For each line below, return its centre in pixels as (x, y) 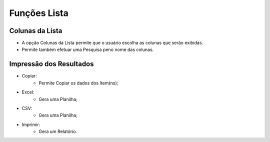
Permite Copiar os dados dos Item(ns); (78, 83)
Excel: (28, 92)
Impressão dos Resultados (52, 64)
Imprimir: (31, 124)
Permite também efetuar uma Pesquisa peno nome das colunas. (88, 49)
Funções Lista (39, 13)
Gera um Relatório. (58, 131)
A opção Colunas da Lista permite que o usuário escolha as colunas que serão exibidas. (112, 43)
